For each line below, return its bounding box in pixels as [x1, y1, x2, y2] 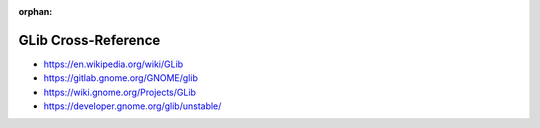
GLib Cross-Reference [18, 31, 161, 49]
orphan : [18, 6, 53, 17]
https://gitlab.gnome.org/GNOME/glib [43, 72, 199, 84]
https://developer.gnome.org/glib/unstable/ [43, 100, 222, 112]
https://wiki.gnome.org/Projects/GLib [43, 86, 197, 98]
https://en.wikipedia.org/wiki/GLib [43, 58, 184, 70]
